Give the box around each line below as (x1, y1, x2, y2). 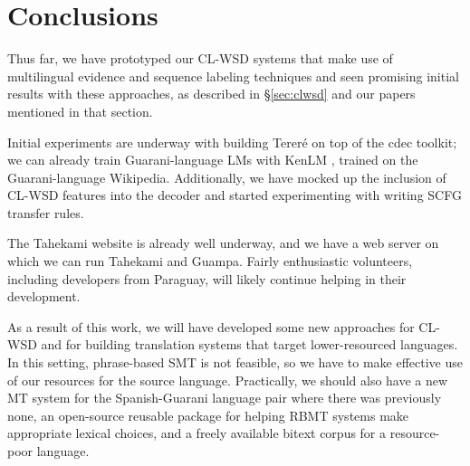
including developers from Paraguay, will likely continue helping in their (7, 269, 407, 288)
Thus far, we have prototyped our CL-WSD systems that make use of (7, 49, 393, 68)
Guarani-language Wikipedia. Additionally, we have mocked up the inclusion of (7, 167, 446, 186)
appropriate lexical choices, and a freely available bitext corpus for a (7, 423, 387, 442)
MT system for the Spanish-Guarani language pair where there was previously (7, 388, 442, 407)
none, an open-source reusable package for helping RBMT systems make (7, 405, 409, 424)
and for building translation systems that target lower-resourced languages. (41, 335, 458, 354)
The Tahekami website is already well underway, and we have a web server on (7, 233, 439, 252)
